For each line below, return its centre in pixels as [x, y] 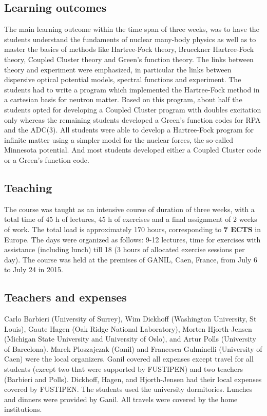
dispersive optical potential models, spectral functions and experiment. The [123, 79]
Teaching [28, 187]
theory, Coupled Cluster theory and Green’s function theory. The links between [129, 59]
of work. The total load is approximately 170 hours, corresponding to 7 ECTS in [132, 229]
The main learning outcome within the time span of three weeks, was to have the [132, 29]
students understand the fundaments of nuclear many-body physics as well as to [130, 39]
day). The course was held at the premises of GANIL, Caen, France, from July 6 [131, 259]
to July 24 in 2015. [34, 269]
